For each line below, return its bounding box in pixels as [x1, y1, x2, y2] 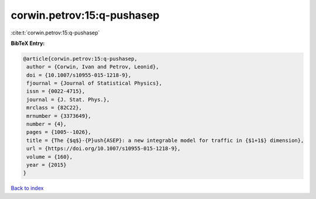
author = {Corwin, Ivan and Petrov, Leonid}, [26, 64, 159, 70]
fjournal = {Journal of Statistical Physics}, [26, 80, 162, 87]
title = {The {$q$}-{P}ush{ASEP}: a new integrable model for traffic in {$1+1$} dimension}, [26, 137, 304, 144]
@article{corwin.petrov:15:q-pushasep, [23, 55, 138, 62]
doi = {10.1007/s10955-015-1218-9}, [26, 72, 132, 78]
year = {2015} [26, 162, 67, 168]
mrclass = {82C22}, [26, 104, 82, 111]
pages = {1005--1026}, [26, 129, 92, 135]
